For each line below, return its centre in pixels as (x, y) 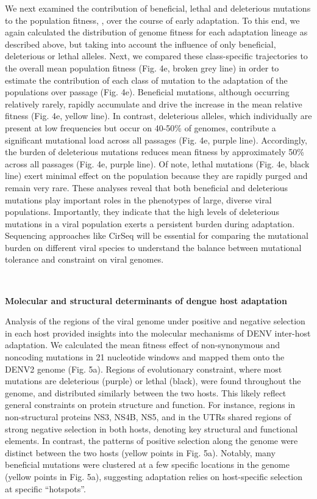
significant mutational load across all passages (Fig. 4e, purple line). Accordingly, (156, 140)
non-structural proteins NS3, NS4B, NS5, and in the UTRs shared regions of (148, 417)
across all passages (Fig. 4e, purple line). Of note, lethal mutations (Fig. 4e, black (157, 163)
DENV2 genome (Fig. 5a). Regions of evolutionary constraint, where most (144, 369)
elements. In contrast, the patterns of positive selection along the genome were (151, 441)
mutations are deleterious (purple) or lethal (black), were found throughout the (153, 381)
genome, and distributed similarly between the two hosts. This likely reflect (146, 392)
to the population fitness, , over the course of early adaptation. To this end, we (152, 20)
